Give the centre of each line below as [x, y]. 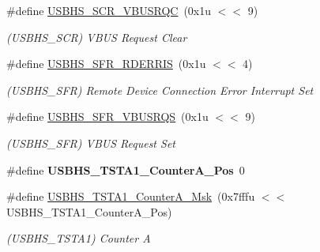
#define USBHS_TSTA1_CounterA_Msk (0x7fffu [131, 196]
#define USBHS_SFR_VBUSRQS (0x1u [107, 117]
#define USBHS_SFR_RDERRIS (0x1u [106, 64]
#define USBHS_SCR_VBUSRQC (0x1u [109, 10]
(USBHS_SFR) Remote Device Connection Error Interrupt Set [160, 90]
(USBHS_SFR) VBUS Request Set [91, 143]
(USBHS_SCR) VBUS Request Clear [97, 37]
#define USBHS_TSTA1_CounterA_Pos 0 [126, 169]
